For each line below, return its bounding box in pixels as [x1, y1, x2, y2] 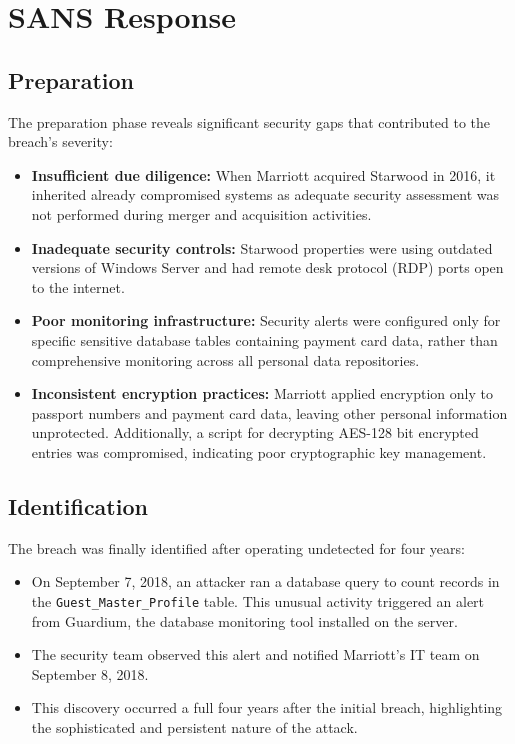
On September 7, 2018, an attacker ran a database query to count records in [31, 571, 500, 592]
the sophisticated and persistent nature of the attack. [31, 716, 358, 737]
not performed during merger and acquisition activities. [31, 203, 372, 224]
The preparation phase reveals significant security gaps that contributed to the [8, 111, 491, 132]
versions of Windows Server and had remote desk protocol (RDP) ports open [31, 257, 504, 278]
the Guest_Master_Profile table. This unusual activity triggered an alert [31, 590, 485, 611]
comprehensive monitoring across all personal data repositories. [31, 349, 420, 370]
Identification [8, 490, 148, 521]
